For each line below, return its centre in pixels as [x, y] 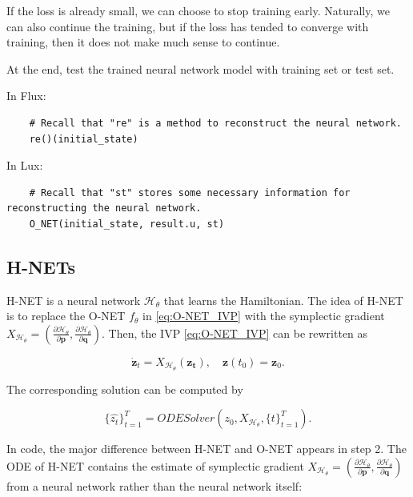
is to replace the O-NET [66, 316]
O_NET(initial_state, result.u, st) [127, 224]
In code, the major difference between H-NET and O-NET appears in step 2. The [206, 449]
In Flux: [26, 96]
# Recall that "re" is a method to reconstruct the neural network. [215, 123]
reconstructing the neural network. [104, 208]
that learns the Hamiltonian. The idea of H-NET [283, 300]
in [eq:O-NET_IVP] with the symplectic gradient [264, 316]
